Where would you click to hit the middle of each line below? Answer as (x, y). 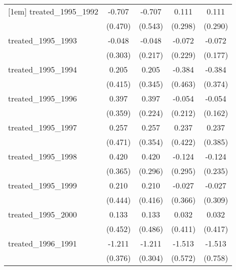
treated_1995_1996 (42, 98)
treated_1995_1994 (42, 69)
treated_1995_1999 (42, 185)
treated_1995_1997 (42, 127)
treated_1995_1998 (42, 156)
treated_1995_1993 (42, 40)
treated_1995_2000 (42, 214)
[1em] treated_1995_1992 (53, 11)
